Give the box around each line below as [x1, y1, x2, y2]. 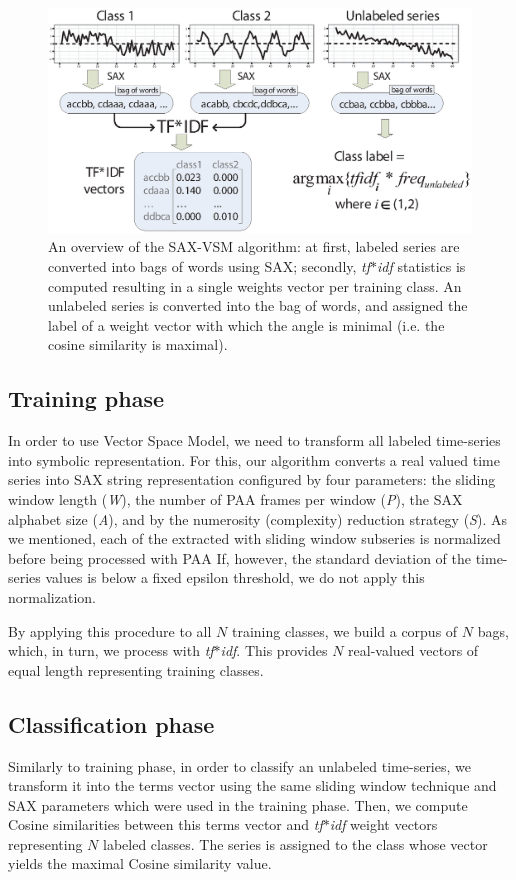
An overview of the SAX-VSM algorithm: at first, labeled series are [48, 236, 460, 257]
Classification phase [8, 708, 215, 739]
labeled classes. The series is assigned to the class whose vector [103, 833, 488, 854]
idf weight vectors [329, 814, 438, 835]
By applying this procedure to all [8, 620, 212, 641]
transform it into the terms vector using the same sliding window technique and [8, 775, 497, 796]
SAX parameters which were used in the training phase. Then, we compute [8, 794, 468, 815]
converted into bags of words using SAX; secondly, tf [48, 256, 371, 277]
